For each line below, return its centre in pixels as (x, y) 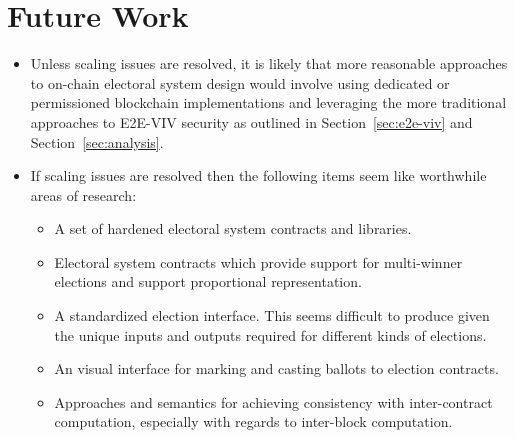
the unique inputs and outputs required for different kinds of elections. (270, 334)
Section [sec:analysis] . (97, 141)
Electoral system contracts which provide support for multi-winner (258, 261)
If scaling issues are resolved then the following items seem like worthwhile (258, 175)
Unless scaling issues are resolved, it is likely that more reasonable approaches (269, 63)
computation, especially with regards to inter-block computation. (253, 421)
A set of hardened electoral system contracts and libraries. (233, 228)
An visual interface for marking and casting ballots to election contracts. (276, 368)
